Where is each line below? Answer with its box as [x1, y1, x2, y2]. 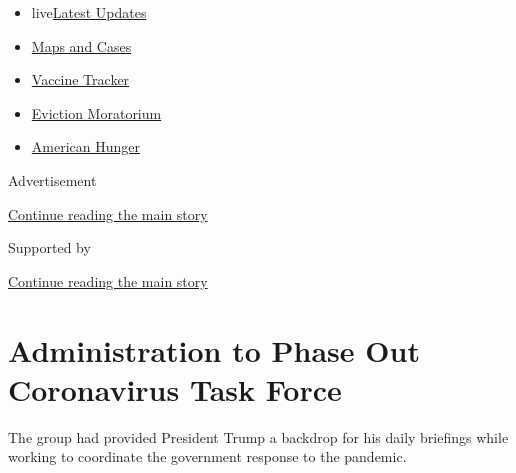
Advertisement [8, 169, 97, 190]
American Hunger [31, 136, 140, 157]
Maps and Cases [31, 35, 132, 56]
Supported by [8, 237, 91, 258]
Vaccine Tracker [31, 69, 130, 90]
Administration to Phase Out [8, 329, 420, 370]
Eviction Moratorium [31, 102, 162, 123]
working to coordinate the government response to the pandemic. [8, 446, 407, 467]
